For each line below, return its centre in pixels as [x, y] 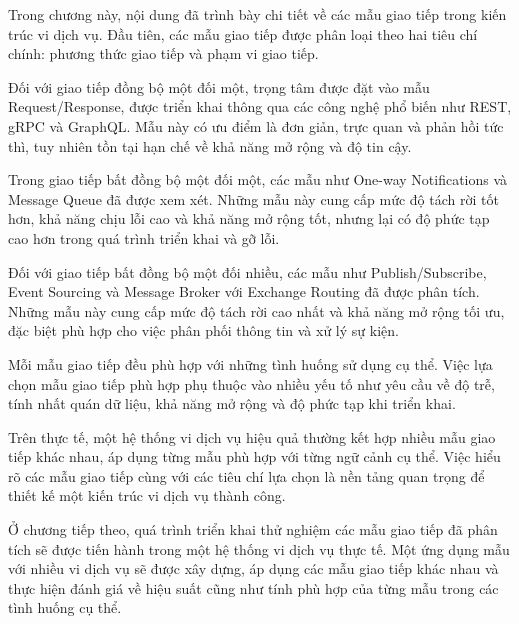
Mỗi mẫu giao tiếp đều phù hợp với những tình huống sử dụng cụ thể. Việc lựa [250, 363]
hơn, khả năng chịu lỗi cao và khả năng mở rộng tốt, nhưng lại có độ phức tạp [249, 218]
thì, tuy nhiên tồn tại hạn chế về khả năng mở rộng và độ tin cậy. [210, 145]
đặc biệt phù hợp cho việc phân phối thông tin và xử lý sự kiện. [203, 330]
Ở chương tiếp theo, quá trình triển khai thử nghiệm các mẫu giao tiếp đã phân [253, 529]
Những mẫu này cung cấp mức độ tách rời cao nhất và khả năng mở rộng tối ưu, [256, 310]
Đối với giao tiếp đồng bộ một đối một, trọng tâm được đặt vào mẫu [219, 86]
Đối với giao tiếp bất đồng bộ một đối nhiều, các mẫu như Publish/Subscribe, [247, 271]
